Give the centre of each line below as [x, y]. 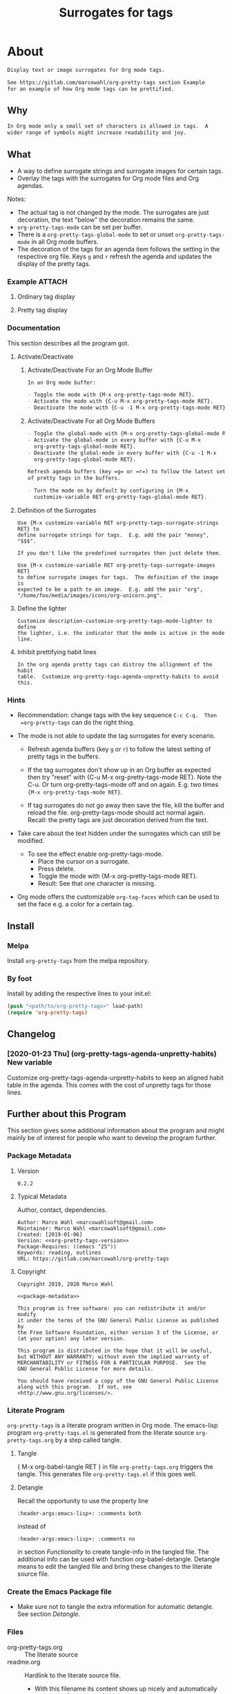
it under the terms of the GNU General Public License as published [118, 1320]
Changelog [31, 1034]
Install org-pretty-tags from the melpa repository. [78, 960]
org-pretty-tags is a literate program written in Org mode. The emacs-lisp [113, 1425]
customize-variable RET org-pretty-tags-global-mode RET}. [120, 497]
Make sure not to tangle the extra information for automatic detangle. [115, 1607]
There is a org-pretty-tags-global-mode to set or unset [95, 234]
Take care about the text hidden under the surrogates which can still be [119, 833]
